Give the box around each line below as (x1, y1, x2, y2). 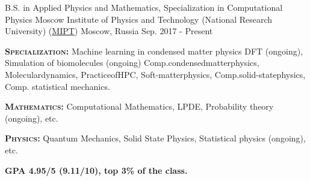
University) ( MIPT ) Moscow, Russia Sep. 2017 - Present (5, 25, 213, 37)
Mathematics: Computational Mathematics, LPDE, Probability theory (5, 100, 274, 113)
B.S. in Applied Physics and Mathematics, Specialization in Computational (5, 1, 283, 13)
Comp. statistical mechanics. (5, 80, 110, 92)
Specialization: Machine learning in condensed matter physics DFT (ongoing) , (5, 44, 303, 57)
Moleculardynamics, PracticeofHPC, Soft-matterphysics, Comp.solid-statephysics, (5, 68, 306, 80)
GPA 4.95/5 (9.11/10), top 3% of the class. (5, 164, 188, 176)
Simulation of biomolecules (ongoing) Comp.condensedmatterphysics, (5, 56, 259, 69)
